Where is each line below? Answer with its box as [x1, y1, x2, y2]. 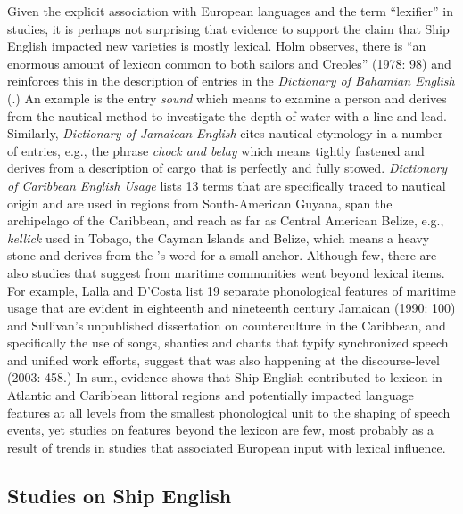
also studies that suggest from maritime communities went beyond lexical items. [7, 263, 445, 281]
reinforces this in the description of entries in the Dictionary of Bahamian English [7, 71, 455, 90]
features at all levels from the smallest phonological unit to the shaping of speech [7, 403, 451, 421]
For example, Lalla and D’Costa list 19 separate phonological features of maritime [7, 281, 456, 299]
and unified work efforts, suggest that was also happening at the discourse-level [7, 350, 440, 369]
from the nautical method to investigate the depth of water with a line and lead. [7, 106, 447, 125]
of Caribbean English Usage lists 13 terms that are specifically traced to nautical [7, 175, 446, 194]
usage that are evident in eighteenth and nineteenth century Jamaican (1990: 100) [7, 298, 456, 317]
